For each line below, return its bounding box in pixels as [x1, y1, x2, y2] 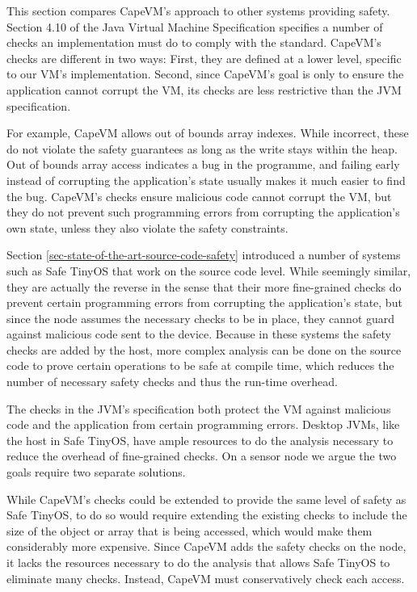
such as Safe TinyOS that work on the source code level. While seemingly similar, [6, 262, 411, 279]
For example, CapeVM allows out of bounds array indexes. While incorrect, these [6, 124, 409, 141]
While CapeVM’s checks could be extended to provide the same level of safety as [6, 490, 406, 507]
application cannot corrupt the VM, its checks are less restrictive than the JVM [6, 81, 402, 98]
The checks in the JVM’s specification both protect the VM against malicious [6, 400, 391, 417]
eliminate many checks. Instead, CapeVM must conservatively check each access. [6, 569, 405, 586]
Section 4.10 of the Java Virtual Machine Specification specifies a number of [6, 18, 383, 35]
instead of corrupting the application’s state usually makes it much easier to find [6, 171, 406, 188]
